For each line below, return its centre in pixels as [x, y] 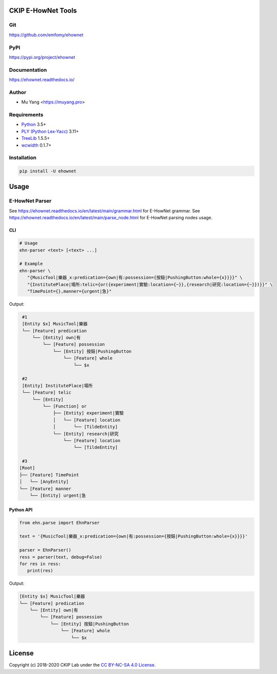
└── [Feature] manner [45, 489]
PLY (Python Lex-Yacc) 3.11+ [50, 131]
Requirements [26, 114]
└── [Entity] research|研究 [86, 434]
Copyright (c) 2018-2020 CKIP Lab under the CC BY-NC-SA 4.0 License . [82, 665]
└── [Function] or [64, 406]
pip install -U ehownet [48, 171]
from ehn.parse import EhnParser [60, 523]
